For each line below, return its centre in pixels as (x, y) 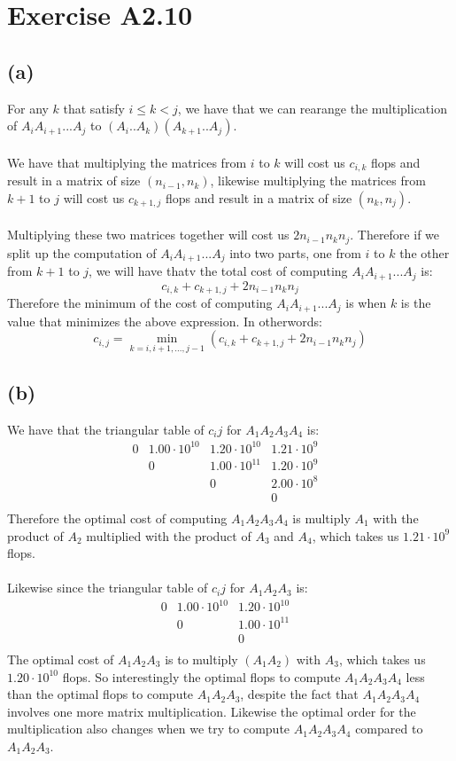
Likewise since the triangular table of (108, 588)
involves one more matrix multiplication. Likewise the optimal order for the (212, 711)
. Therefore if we (395, 235)
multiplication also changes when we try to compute (149, 729)
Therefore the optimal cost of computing (117, 518)
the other (425, 252)
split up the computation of (82, 252)
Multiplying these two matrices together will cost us (148, 235)
